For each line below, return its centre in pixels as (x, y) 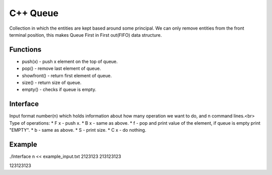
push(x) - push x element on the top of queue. (70, 61)
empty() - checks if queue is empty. (59, 90)
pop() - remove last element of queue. (61, 68)
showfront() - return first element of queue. (67, 75)
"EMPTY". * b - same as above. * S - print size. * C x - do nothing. (78, 130)
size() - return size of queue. (52, 82)
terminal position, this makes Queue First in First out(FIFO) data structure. (86, 35)
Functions (25, 50)
